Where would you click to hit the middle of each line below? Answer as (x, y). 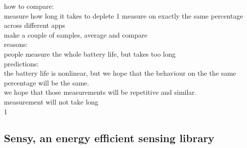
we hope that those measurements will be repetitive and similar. (100, 92)
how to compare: (29, 6)
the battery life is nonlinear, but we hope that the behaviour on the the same (120, 73)
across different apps (35, 25)
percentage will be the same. (47, 82)
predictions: (21, 63)
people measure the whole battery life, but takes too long (90, 53)
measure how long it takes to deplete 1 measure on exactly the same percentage (123, 15)
